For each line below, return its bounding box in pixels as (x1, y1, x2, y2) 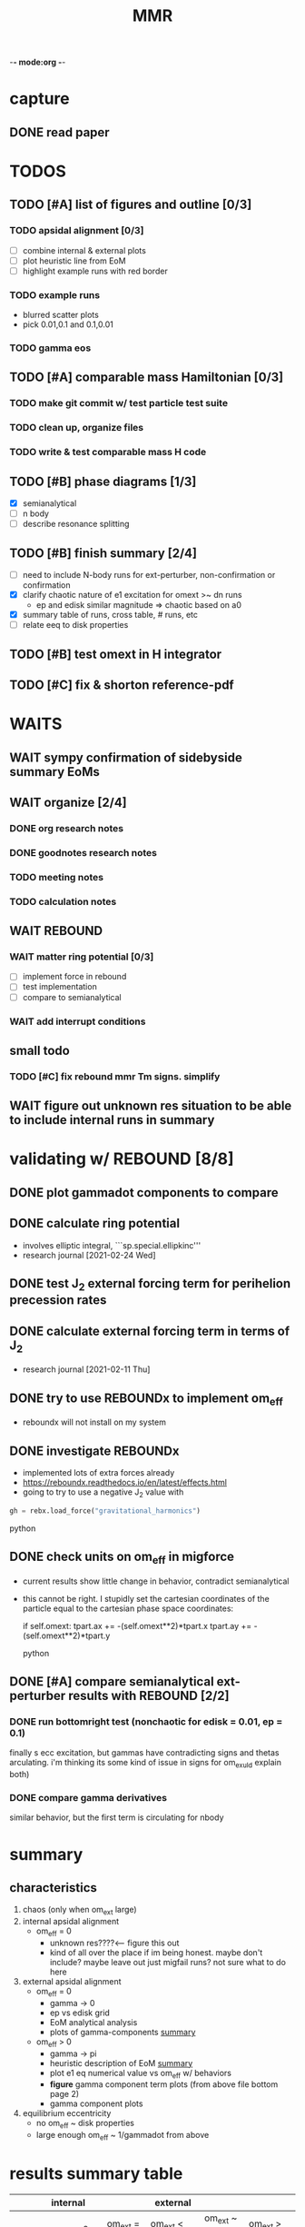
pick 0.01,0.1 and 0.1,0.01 (22, 319, 113, 330)
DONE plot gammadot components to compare (9, 1185, 279, 1200)
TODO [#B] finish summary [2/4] (9, 545, 198, 561)
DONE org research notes (9, 821, 124, 834)
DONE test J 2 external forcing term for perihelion (9, 1276, 291, 1294)
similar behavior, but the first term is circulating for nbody (9, 1812, 224, 1823)
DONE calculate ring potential (9, 1216, 180, 1231)
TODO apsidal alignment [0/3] (9, 224, 144, 237)
